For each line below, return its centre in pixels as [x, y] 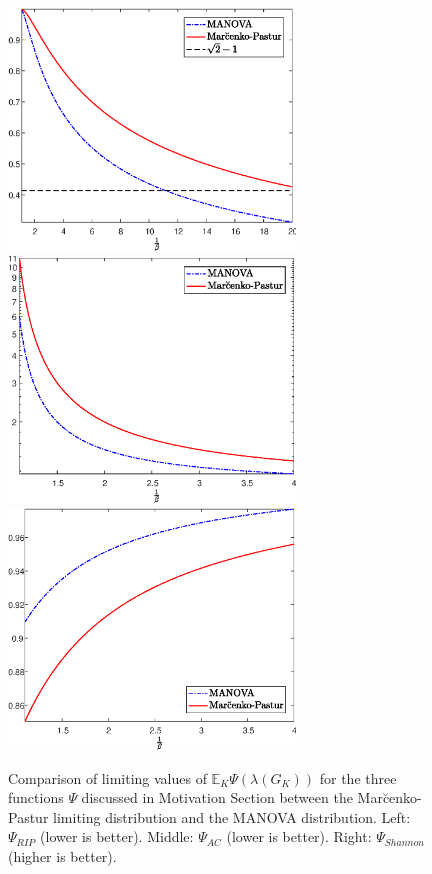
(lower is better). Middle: [117, 836]
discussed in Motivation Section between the [217, 797]
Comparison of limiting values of [107, 777]
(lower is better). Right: [299, 836]
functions [36, 797]
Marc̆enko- [389, 797]
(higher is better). [62, 855]
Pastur [28, 816]
